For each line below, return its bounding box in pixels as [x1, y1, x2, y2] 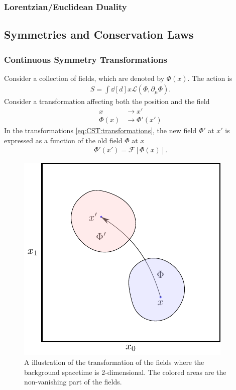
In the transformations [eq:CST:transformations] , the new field [4, 125, 197, 136]
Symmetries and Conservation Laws [4, 27, 194, 42]
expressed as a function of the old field [4, 135, 123, 145]
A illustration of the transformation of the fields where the [24, 356, 204, 367]
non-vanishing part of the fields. [24, 376, 122, 387]
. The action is [187, 72, 232, 83]
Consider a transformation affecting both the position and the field [4, 96, 210, 107]
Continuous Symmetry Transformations [4, 53, 167, 65]
